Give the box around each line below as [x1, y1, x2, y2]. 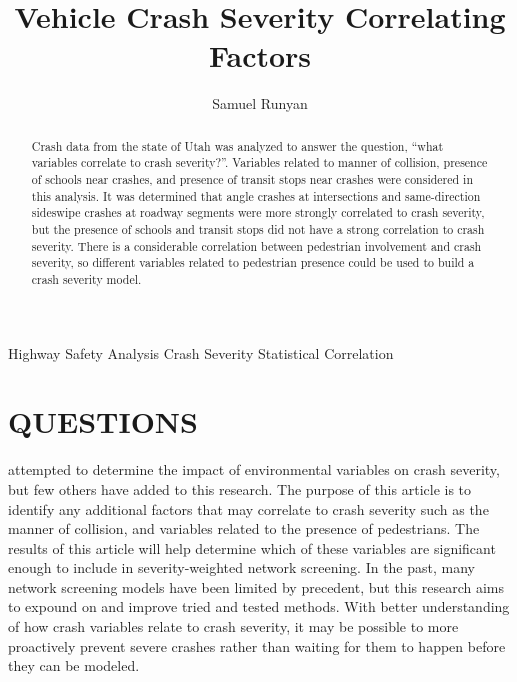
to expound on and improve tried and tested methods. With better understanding [8, 596, 510, 617]
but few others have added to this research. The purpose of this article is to [8, 478, 472, 499]
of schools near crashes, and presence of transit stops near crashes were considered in [31, 171, 474, 188]
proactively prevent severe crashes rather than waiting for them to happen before [8, 635, 506, 656]
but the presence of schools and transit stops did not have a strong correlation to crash [31, 220, 485, 237]
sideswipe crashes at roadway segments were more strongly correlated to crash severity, [31, 204, 485, 221]
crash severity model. [31, 270, 142, 287]
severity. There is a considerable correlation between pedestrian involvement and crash [31, 237, 482, 254]
